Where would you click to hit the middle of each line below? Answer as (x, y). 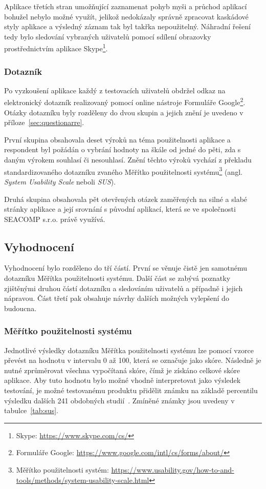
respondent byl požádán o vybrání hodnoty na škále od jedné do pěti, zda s (123, 149)
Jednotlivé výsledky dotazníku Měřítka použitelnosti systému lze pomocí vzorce (129, 350)
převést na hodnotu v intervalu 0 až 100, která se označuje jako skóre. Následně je (133, 360)
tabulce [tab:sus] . (31, 410)
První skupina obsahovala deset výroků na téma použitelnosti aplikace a (117, 139)
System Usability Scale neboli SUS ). (60, 181)
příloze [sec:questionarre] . (44, 122)
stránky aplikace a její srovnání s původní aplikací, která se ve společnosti (120, 209)
